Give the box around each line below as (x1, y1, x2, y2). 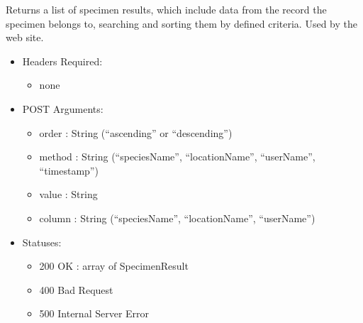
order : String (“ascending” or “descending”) (39, 125, 233, 140)
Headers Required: (22, 53, 103, 68)
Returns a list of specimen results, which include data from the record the (6, 2, 327, 16)
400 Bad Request (39, 282, 113, 297)
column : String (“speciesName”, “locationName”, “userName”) (39, 210, 315, 225)
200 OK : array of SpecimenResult (39, 258, 189, 273)
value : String (39, 187, 98, 202)
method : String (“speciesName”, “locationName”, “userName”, (39, 149, 315, 164)
